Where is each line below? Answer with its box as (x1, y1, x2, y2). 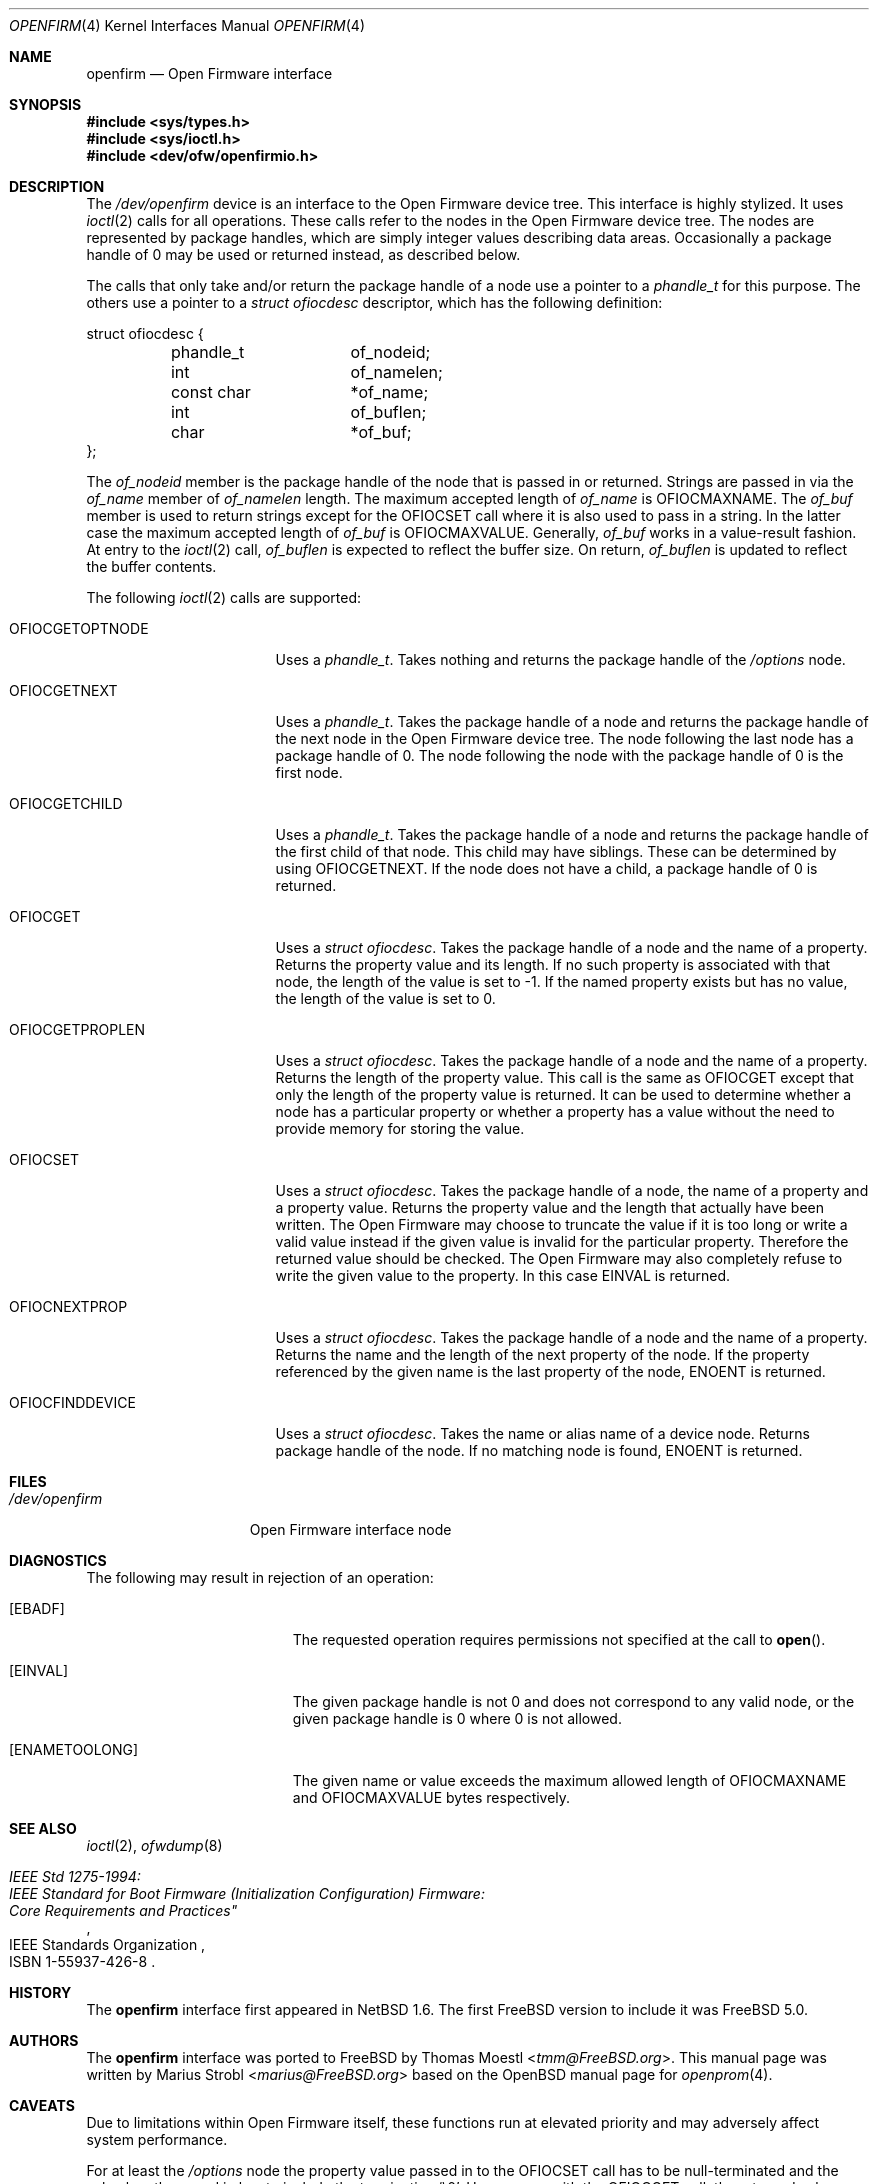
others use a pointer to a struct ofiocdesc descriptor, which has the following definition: (86, 294, 663, 311)
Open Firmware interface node (249, 1521, 452, 1538)
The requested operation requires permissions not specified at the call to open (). (292, 1631, 826, 1648)
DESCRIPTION (9, 178, 105, 195)
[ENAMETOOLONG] (9, 1741, 139, 1758)
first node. (275, 764, 343, 781)
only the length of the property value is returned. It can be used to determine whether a (275, 1086, 852, 1103)
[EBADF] (9, 1600, 65, 1617)
